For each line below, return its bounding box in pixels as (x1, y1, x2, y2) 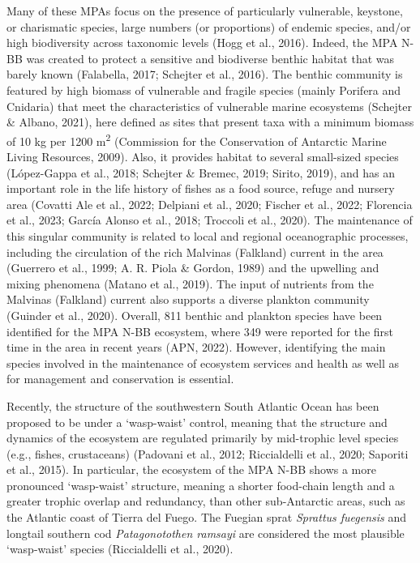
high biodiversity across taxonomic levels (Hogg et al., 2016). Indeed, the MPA (6, 34, 398, 51)
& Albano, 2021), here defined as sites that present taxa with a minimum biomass (6, 113, 414, 130)
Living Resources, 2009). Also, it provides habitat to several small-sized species (6, 148, 399, 164)
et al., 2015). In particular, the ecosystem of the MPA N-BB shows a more (6, 461, 376, 478)
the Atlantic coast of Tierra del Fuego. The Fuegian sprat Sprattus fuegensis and (6, 509, 407, 526)
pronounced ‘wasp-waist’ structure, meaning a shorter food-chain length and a (6, 476, 395, 493)
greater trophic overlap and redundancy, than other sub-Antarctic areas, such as (6, 493, 405, 510)
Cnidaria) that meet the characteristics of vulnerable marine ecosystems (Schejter (6, 97, 412, 114)
